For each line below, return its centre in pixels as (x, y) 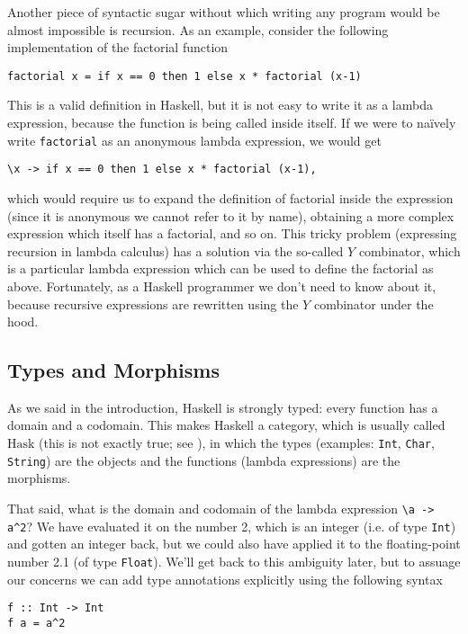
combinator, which (409, 250)
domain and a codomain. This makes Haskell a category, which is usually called (226, 425)
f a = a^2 (36, 623)
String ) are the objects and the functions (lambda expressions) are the (204, 460)
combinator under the (373, 304)
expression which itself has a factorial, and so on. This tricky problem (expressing (232, 233)
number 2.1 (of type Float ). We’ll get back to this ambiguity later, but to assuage (234, 561)
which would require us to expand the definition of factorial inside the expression (230, 197)
